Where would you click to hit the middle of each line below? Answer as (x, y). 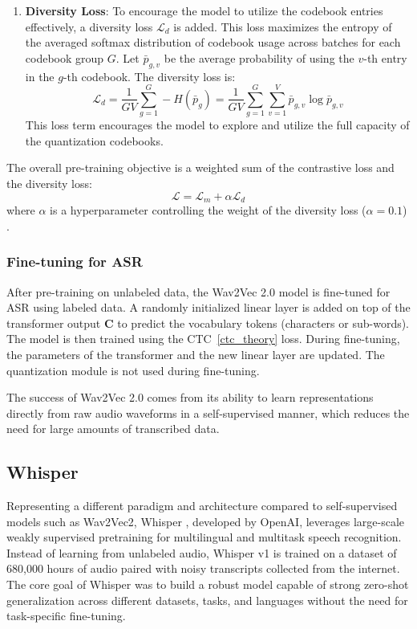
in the (40, 76)
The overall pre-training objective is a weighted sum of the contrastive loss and (200, 167)
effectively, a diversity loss (89, 26)
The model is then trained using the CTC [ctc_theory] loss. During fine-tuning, (203, 339)
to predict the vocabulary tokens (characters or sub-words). (263, 323)
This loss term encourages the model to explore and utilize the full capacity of (217, 125)
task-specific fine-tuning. (66, 616)
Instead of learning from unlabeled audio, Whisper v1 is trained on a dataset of (202, 552)
